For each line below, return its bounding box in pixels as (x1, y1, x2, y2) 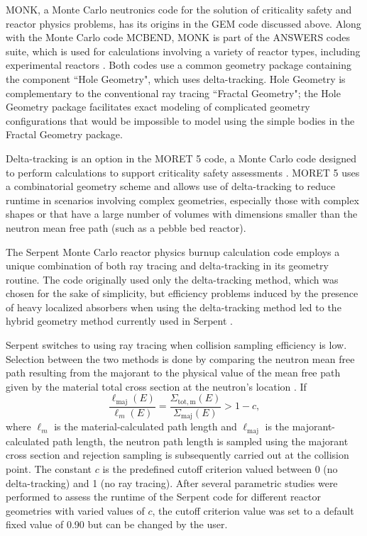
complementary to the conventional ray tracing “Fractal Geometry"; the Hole (6, 85, 341, 100)
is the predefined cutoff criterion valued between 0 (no (102, 462, 338, 476)
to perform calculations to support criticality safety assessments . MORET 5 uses (6, 164, 360, 179)
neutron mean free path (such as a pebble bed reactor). (6, 220, 246, 235)
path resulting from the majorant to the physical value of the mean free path (6, 365, 341, 380)
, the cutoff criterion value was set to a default (152, 503, 354, 518)
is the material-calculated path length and (54, 419, 237, 434)
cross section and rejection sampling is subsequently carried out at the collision (6, 447, 349, 462)
